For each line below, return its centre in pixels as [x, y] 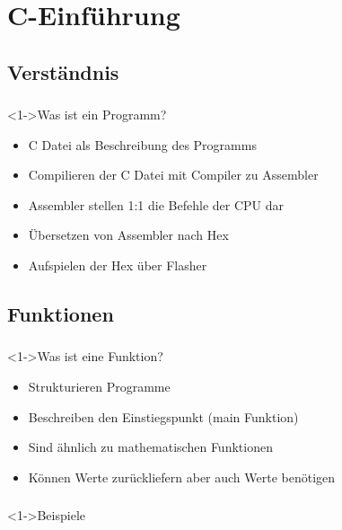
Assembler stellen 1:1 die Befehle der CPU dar [156, 204]
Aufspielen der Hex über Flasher [118, 265]
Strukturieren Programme [99, 386]
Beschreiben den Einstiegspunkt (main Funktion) [163, 416]
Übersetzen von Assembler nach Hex [128, 235]
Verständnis [63, 71]
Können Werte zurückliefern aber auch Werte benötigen [182, 477]
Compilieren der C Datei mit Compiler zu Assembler [173, 175]
